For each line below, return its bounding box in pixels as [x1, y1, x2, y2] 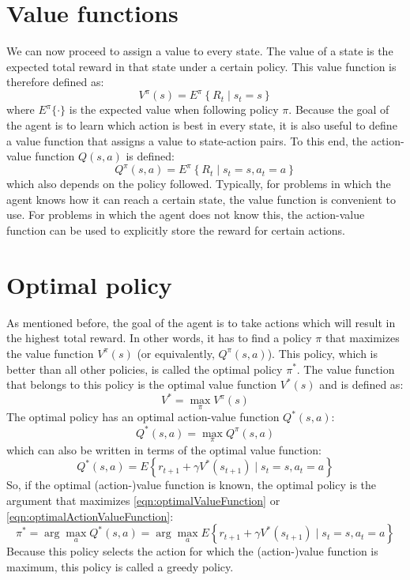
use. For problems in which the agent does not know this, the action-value [6, 206, 365, 223]
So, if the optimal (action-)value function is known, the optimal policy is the [6, 476, 377, 493]
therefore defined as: [6, 73, 104, 90]
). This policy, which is [267, 345, 378, 361]
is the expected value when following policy [69, 101, 279, 118]
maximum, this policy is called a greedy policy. [6, 558, 234, 574]
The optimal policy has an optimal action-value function [6, 409, 280, 425]
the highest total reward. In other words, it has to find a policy [6, 330, 312, 346]
